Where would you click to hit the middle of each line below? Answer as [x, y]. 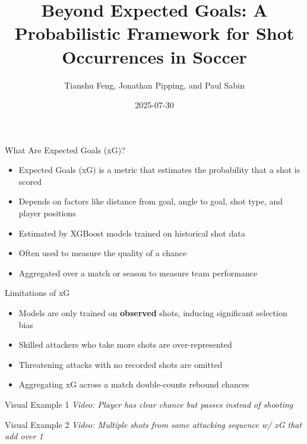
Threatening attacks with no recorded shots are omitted [121, 364]
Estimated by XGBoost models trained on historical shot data [132, 233]
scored [30, 181]
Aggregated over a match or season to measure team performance [138, 273]
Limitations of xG [37, 293]
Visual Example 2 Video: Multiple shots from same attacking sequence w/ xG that [153, 424]
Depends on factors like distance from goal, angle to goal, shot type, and [151, 201]
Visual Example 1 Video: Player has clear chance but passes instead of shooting [149, 404]
